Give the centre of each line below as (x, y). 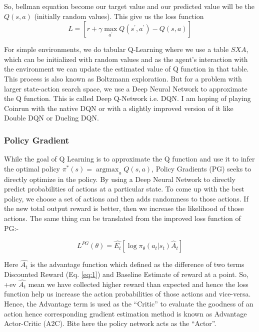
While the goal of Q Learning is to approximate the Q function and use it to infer (129, 159)
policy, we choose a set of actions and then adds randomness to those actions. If (126, 198)
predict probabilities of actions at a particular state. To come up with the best (124, 189)
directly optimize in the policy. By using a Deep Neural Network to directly (120, 179)
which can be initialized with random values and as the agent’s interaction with (126, 59)
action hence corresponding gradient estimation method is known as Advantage (125, 313)
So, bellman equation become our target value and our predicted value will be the (129, 6)
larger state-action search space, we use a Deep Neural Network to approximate (126, 88)
